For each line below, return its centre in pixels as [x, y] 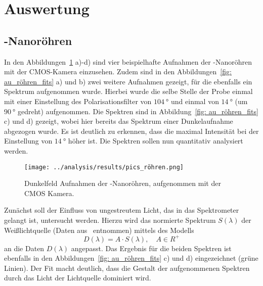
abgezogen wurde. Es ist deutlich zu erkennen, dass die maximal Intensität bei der [131, 131]
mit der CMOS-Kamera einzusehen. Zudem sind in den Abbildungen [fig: [118, 71]
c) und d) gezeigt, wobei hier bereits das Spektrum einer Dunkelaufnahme [119, 121]
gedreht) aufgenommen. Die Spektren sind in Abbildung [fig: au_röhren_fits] [138, 111]
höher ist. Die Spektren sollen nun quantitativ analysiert [156, 141]
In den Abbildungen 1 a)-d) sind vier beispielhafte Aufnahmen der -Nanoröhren [128, 61]
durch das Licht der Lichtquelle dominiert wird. [78, 278]
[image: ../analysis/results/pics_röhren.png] [104, 167]
